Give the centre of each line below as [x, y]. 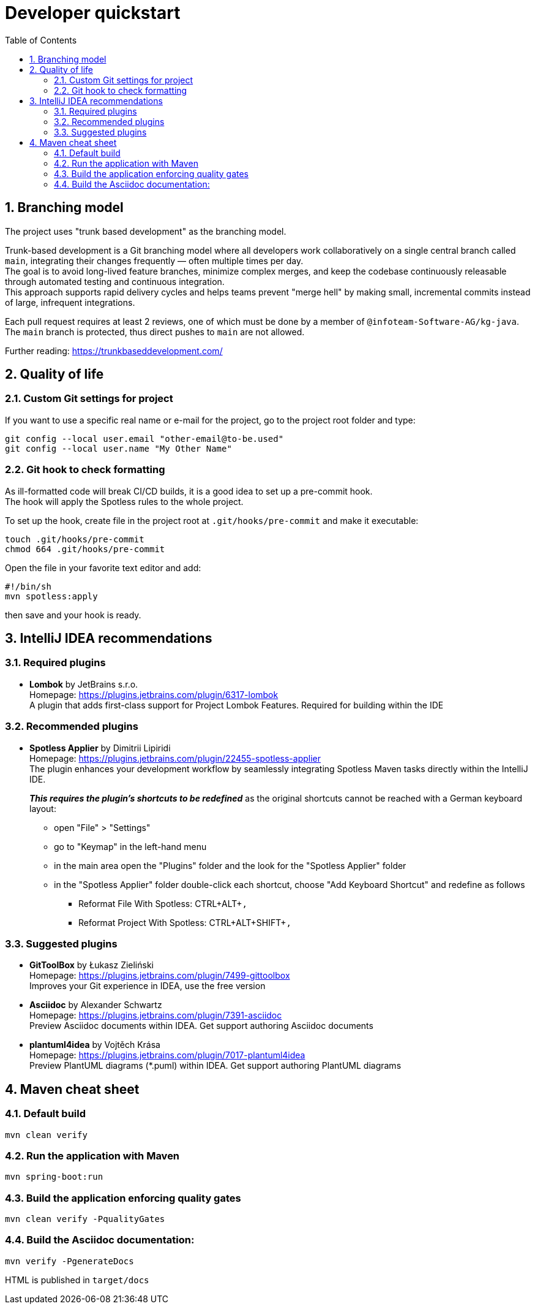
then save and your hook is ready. [73, 615]
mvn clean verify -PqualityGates [85, 1219]
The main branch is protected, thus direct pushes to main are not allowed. [155, 332]
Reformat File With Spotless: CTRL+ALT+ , [163, 903]
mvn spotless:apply [51, 596]
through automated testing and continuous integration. [115, 281]
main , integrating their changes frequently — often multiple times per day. [154, 260]
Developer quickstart [93, 13]
